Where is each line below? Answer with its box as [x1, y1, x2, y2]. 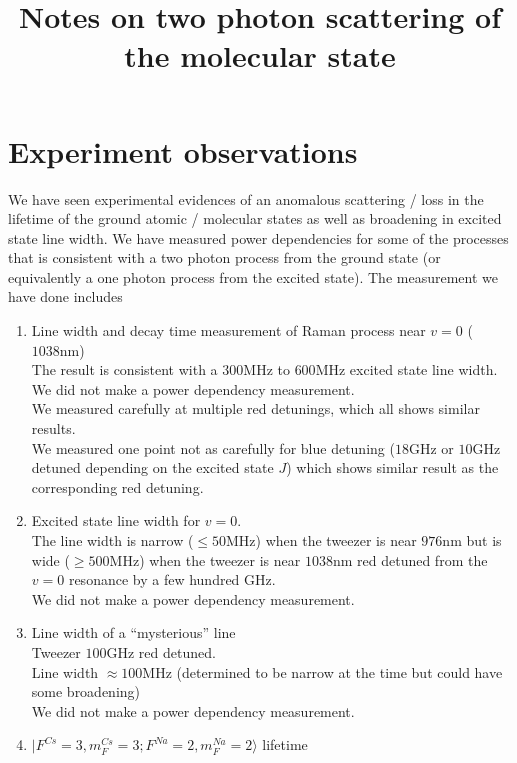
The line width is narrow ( [31, 530, 194, 550]
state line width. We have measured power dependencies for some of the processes [8, 227, 509, 248]
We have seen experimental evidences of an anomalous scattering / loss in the [8, 188, 484, 209]
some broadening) [31, 681, 141, 702]
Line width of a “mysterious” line [31, 622, 236, 643]
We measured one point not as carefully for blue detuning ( [31, 437, 395, 458]
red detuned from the [357, 549, 488, 570]
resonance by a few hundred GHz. [68, 569, 276, 590]
